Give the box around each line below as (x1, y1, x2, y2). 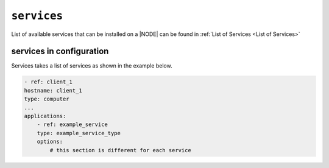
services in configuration (11, 46, 109, 57)
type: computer (24, 96, 69, 103)
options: (37, 138, 63, 145)
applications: (24, 113, 66, 119)
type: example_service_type (37, 130, 121, 136)
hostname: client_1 (24, 87, 82, 94)
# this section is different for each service (49, 147, 191, 153)
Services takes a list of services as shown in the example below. (11, 62, 173, 69)
